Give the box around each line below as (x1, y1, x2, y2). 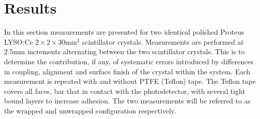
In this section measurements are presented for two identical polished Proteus (4, 27, 244, 37)
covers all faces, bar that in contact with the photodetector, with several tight (4, 85, 245, 96)
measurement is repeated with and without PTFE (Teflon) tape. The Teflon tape (4, 76, 256, 86)
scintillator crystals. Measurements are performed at (82, 36, 244, 47)
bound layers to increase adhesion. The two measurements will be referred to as (4, 95, 251, 106)
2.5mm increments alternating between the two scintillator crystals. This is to (4, 46, 245, 57)
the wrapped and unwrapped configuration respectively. (4, 105, 177, 115)
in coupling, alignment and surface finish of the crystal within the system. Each (4, 66, 250, 76)
